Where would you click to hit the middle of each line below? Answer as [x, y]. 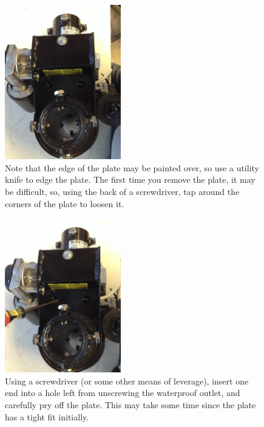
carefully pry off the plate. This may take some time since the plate [130, 405]
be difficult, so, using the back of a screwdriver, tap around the [122, 191]
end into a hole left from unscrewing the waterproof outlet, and [123, 393]
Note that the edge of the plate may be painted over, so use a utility [132, 167]
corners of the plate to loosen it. [65, 203]
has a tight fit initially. [47, 416]
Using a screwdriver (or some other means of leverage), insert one [127, 381]
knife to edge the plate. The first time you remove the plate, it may [130, 179]
